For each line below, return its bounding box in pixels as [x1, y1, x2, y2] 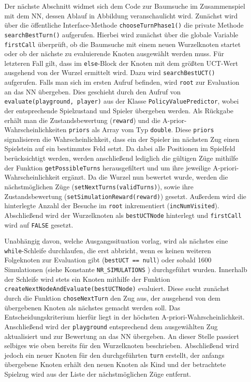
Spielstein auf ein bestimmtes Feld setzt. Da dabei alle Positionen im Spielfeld [4, 143, 236, 153]
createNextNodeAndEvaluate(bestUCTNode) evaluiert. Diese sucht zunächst [4, 283, 229, 293]
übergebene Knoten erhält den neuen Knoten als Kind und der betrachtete [4, 359, 226, 369]
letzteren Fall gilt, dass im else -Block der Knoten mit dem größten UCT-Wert [4, 58, 238, 68]
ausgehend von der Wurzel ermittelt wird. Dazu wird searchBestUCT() [4, 67, 215, 77]
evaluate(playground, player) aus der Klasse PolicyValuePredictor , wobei [4, 96, 239, 106]
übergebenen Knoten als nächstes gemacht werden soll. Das [4, 302, 180, 312]
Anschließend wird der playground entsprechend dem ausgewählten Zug [4, 321, 218, 331]
